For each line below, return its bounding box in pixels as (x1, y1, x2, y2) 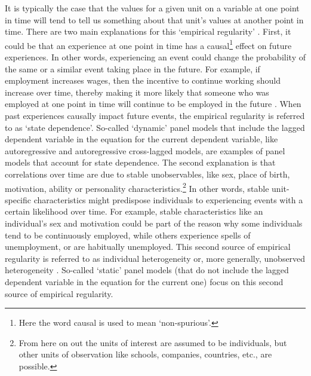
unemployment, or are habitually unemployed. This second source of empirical (5, 240, 291, 253)
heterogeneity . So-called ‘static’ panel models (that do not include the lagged (5, 264, 289, 276)
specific (5, 193, 32, 206)
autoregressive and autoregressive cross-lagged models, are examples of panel (5, 144, 285, 157)
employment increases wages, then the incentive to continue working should (5, 74, 281, 87)
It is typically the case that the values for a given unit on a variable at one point (5, 2, 300, 14)
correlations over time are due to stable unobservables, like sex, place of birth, (5, 167, 290, 180)
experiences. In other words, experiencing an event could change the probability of (5, 51, 306, 63)
